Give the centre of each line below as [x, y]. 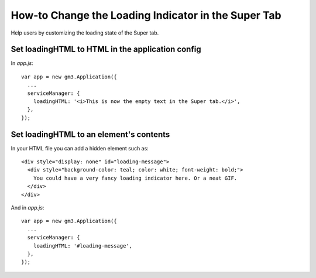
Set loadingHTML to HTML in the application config [106, 49]
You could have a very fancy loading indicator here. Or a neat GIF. [135, 178]
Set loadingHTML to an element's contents [90, 134]
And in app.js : [28, 208]
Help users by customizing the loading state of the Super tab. [85, 33]
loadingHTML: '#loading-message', [83, 246]
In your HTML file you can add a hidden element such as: [80, 148]
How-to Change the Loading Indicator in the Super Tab [146, 15]
